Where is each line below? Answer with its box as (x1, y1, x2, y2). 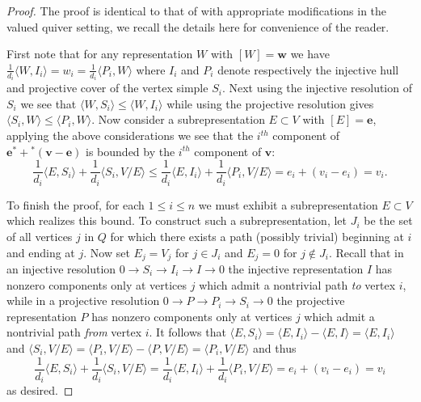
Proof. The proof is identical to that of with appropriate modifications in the (6, 2, 387, 19)
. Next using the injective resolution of (221, 79, 412, 96)
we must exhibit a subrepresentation (198, 196, 378, 213)
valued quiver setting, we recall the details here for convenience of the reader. (6, 18, 389, 35)
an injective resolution (6, 260, 116, 277)
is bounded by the (86, 142, 175, 159)
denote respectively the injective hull (217, 61, 399, 78)
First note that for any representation (6, 45, 193, 62)
